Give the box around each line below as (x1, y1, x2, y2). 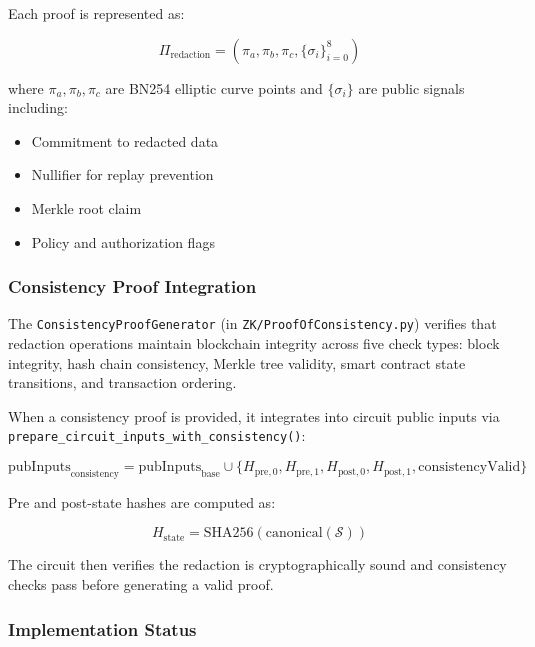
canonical (265, 526, 323, 541)
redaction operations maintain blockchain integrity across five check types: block (8, 333, 500, 354)
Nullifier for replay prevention (31, 164, 214, 185)
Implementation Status (8, 616, 197, 641)
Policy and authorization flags (31, 231, 215, 252)
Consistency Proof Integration (8, 274, 257, 299)
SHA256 (203, 526, 254, 541)
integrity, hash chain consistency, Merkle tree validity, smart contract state (8, 352, 466, 373)
